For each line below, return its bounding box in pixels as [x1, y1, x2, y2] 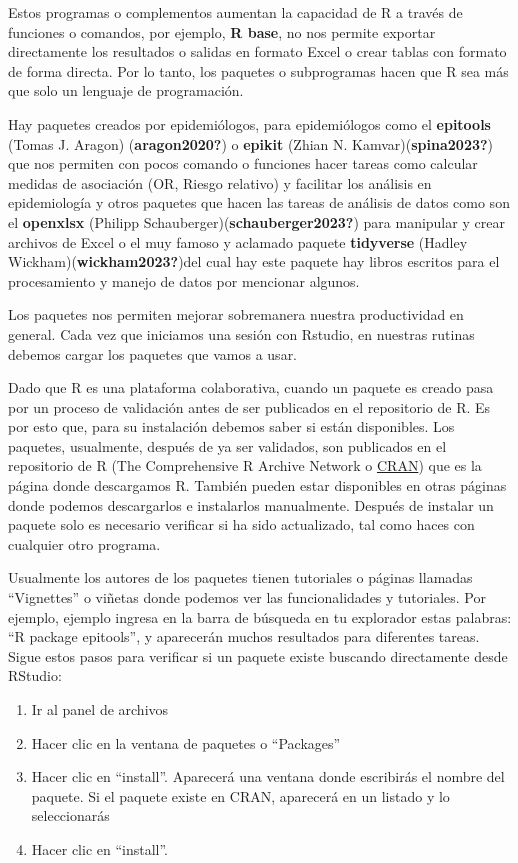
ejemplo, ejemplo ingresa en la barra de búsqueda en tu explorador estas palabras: [8, 606, 512, 627]
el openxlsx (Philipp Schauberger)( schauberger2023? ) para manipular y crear [8, 211, 505, 232]
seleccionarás [31, 805, 110, 826]
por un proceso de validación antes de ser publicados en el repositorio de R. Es [8, 396, 491, 417]
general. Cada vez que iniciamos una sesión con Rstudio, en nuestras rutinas [8, 323, 475, 344]
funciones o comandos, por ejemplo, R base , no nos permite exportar [8, 21, 436, 42]
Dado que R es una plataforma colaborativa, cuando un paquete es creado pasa [8, 377, 494, 398]
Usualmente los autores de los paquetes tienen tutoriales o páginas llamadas [8, 567, 473, 588]
